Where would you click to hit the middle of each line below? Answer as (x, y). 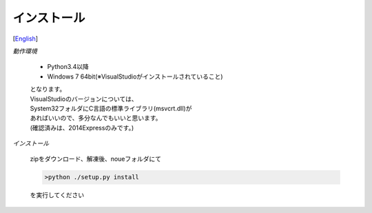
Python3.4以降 (68, 67)
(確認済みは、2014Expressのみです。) (82, 128)
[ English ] (25, 39)
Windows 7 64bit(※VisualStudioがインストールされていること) (135, 77)
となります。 (48, 89)
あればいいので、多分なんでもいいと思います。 (96, 118)
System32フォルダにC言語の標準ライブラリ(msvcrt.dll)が (111, 108)
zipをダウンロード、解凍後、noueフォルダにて (96, 159)
